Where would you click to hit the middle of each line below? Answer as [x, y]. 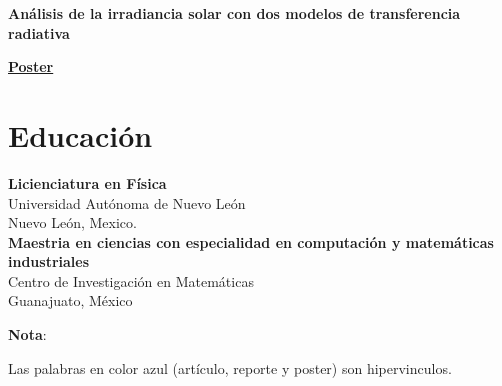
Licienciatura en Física [87, 182]
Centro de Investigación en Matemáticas [131, 280]
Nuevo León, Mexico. [72, 222]
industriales [49, 261]
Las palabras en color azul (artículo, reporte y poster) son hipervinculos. [230, 367]
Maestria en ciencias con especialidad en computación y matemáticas [251, 241]
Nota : [27, 334]
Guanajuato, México [70, 300]
